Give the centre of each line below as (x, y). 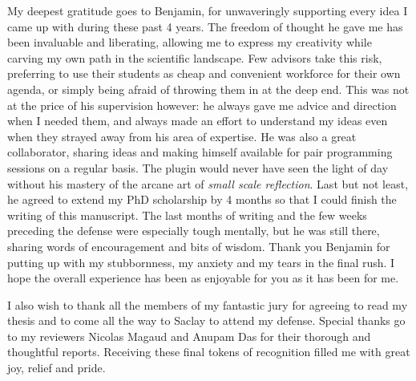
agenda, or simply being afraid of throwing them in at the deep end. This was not (208, 89)
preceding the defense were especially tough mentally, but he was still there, (194, 231)
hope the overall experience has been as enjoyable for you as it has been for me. (203, 278)
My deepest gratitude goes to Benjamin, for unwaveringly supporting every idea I (208, 10)
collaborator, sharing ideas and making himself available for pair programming (200, 152)
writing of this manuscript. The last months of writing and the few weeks (187, 215)
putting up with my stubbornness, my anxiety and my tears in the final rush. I (201, 262)
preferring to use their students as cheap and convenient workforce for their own (204, 73)
